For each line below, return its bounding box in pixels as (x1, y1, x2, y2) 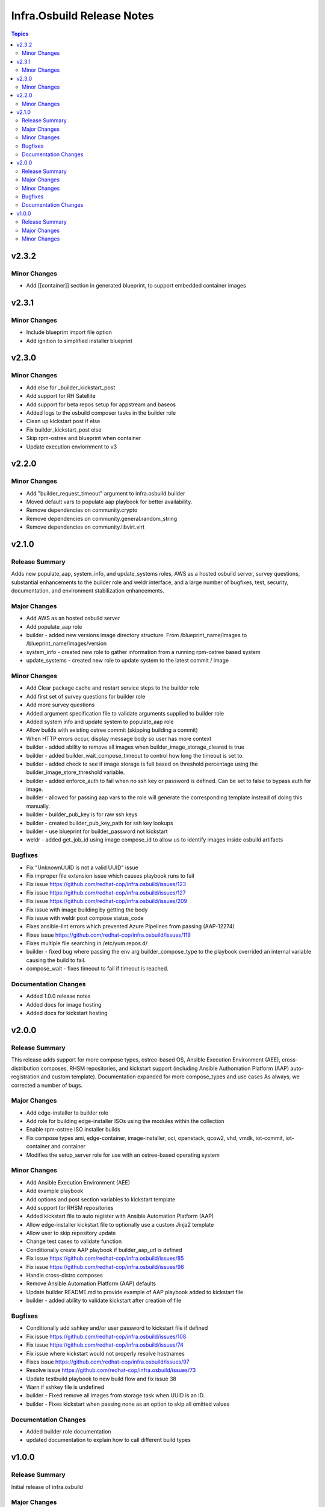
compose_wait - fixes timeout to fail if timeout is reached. (26, 965, 169, 972)
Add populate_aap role (26, 623, 82, 630)
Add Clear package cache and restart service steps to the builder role (26, 684, 200, 691)
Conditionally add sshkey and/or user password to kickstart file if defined (26, 1324, 208, 1332)
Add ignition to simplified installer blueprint (26, 337, 132, 344)
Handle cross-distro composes (26, 1272, 104, 1279)
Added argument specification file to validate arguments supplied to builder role (26, 709, 224, 717)
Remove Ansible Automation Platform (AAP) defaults (26, 1280, 156, 1287)
